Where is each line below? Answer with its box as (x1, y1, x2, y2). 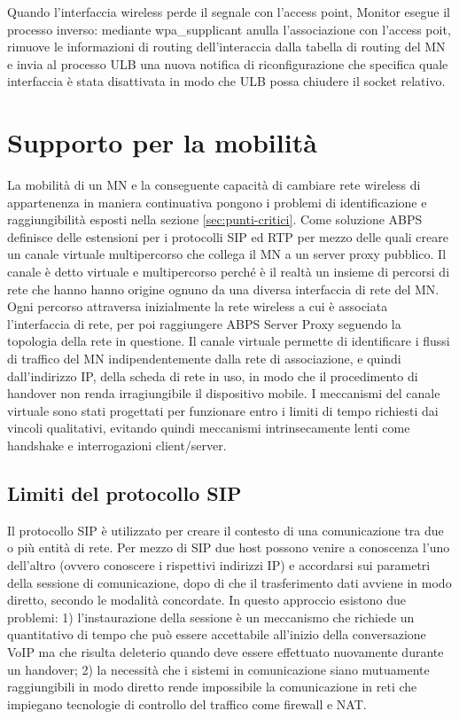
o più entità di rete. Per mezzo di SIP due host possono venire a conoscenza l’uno (7, 538, 450, 557)
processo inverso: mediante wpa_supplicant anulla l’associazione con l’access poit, (7, 20, 451, 38)
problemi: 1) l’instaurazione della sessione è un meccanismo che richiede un (7, 607, 415, 626)
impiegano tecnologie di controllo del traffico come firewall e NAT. (7, 694, 367, 713)
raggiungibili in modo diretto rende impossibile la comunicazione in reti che (7, 677, 417, 696)
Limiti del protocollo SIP (7, 479, 242, 506)
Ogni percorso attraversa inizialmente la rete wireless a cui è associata (7, 297, 388, 316)
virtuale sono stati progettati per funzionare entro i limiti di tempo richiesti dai (7, 401, 439, 419)
